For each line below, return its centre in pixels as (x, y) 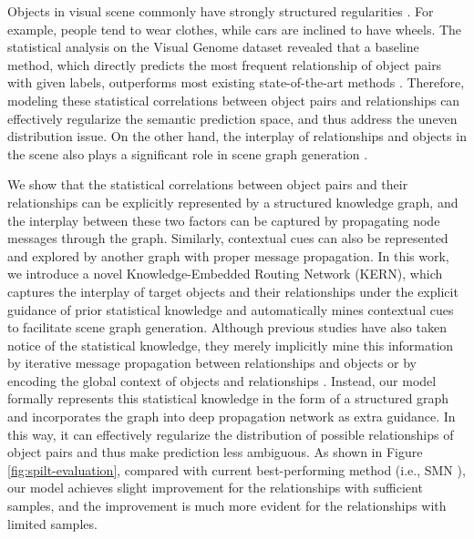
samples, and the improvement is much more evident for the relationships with (227, 506)
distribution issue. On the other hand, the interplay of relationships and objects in (237, 136)
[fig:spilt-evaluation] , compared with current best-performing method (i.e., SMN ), (237, 469)
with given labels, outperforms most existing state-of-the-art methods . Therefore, (236, 82)
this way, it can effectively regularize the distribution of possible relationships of (231, 434)
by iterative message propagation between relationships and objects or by (212, 363)
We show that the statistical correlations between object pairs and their (208, 184)
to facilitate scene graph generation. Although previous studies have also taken (227, 327)
